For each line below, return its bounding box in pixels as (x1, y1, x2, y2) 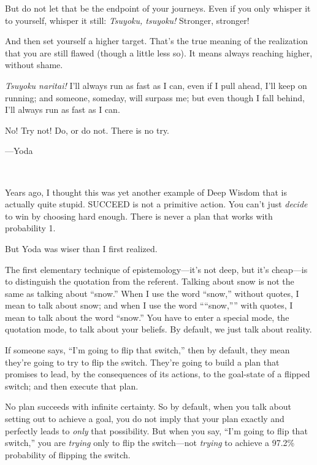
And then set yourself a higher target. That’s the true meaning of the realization (5, 34, 308, 47)
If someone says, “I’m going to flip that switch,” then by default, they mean (5, 344, 290, 356)
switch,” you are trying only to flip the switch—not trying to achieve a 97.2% (5, 436, 295, 449)
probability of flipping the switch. (5, 448, 131, 461)
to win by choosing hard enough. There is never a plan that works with (5, 209, 273, 222)
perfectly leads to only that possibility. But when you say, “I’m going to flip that (5, 424, 308, 437)
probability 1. (5, 221, 56, 234)
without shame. (5, 58, 63, 71)
